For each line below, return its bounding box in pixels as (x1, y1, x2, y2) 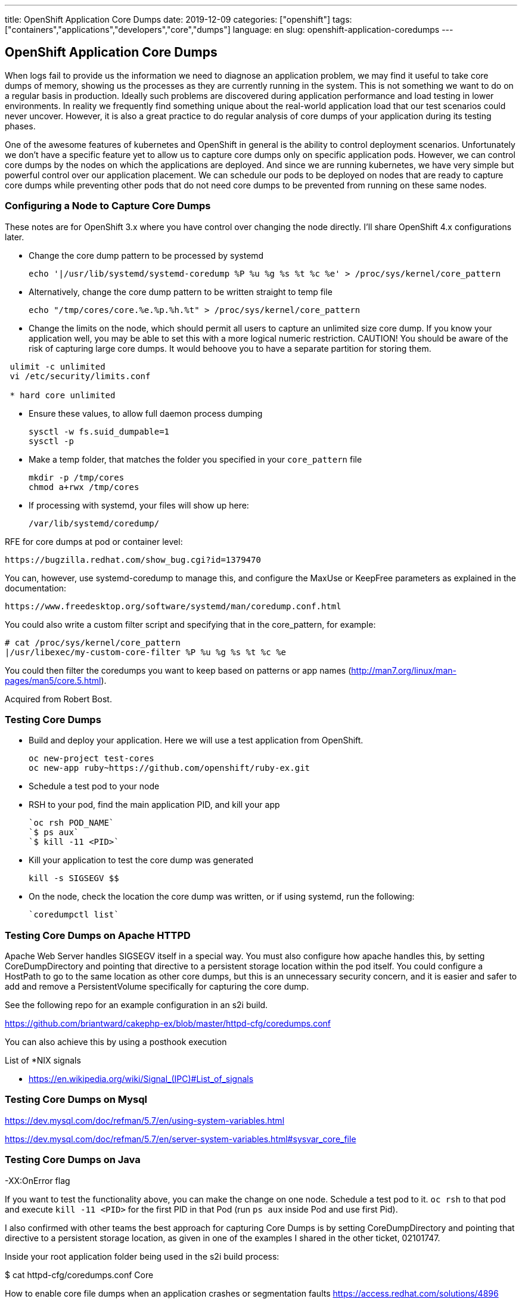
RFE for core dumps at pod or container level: (5, 536, 183, 547)
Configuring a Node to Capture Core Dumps (5, 200, 211, 212)
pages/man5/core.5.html (5, 675, 101, 686)
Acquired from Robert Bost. (5, 693, 112, 704)
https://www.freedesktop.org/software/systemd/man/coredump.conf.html (5, 601, 341, 611)
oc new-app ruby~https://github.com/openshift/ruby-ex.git (29, 763, 310, 773)
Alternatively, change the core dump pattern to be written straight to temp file (29, 286, 333, 297)
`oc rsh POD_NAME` (29, 818, 114, 828)
